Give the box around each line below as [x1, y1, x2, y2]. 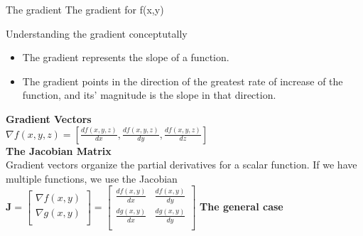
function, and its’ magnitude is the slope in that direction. [22, 87, 276, 102]
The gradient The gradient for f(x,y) [6, 2, 164, 16]
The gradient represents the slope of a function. [22, 50, 229, 65]
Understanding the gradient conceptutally [6, 26, 188, 41]
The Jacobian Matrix [6, 143, 112, 158]
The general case [200, 199, 283, 214]
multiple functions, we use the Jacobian [6, 171, 178, 186]
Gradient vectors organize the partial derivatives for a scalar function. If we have [6, 157, 357, 172]
